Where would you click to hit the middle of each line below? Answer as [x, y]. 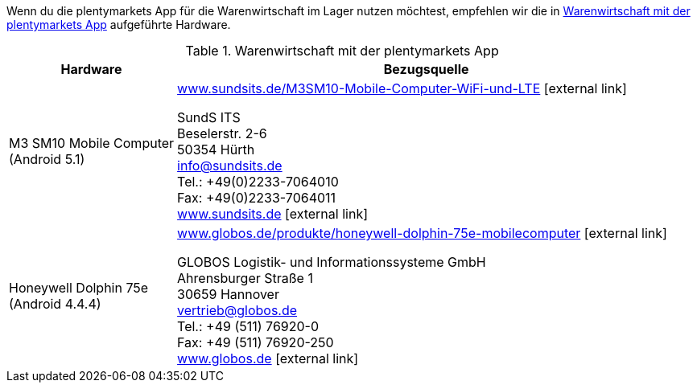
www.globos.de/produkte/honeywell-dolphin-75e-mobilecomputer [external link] [422, 233]
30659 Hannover [228, 294]
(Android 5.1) [47, 159]
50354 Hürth [216, 149]
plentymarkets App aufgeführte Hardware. [119, 25]
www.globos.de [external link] [268, 358]
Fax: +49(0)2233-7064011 [257, 198]
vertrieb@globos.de [237, 310]
